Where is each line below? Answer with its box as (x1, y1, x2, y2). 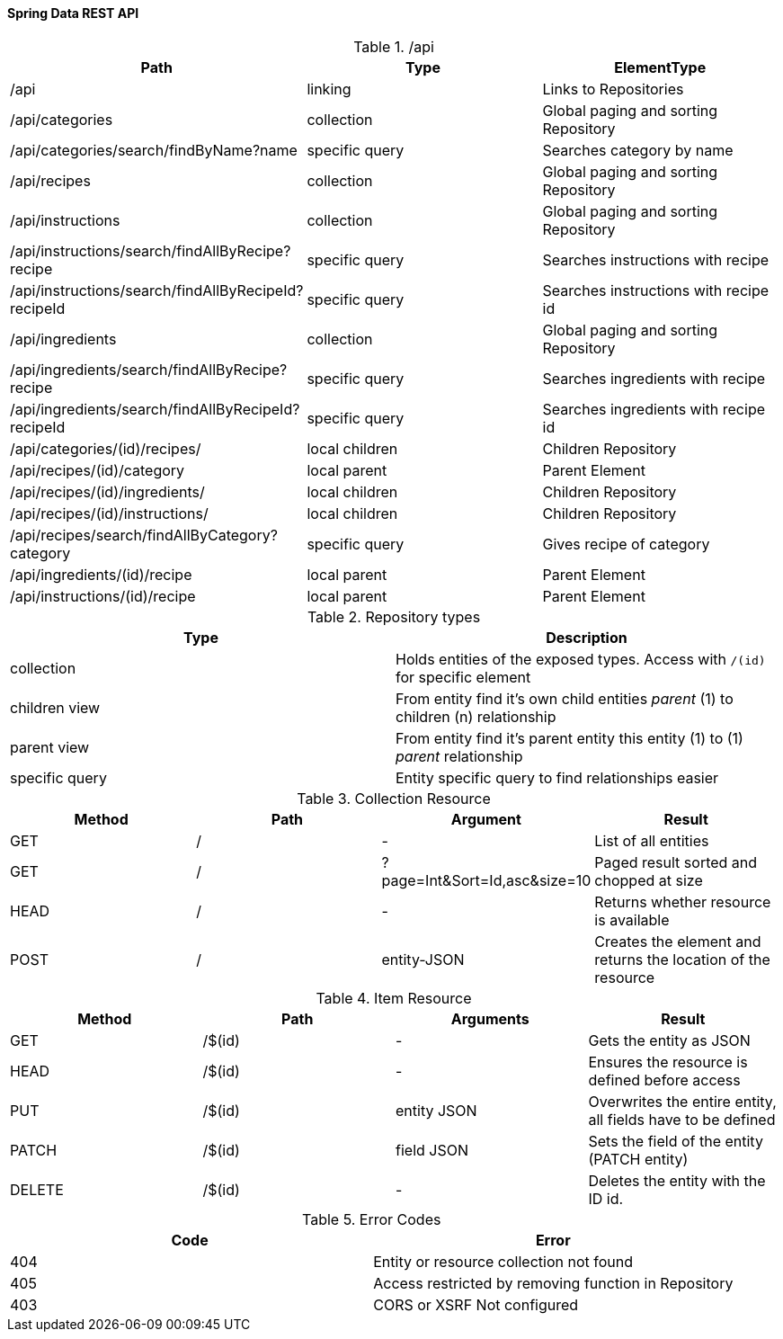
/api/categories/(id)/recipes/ (10, 439, 201, 458)
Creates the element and (594, 932, 761, 951)
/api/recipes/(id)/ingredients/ (10, 482, 205, 501)
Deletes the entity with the (588, 1171, 766, 1190)
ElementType (614, 58, 707, 76)
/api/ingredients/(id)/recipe (10, 565, 192, 584)
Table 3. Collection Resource (297, 789, 491, 808)
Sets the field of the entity (588, 1131, 763, 1150)
